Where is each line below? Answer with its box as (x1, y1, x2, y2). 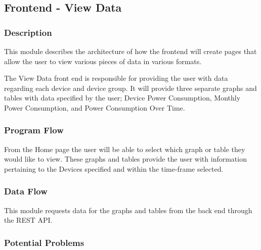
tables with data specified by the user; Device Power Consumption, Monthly (4, 92, 241, 103)
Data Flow (4, 185, 48, 197)
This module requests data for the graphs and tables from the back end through (4, 205, 252, 215)
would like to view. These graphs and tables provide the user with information (4, 154, 247, 164)
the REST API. (4, 215, 53, 225)
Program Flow (4, 124, 64, 136)
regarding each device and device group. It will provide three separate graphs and (4, 82, 257, 93)
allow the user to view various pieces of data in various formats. (4, 56, 202, 66)
